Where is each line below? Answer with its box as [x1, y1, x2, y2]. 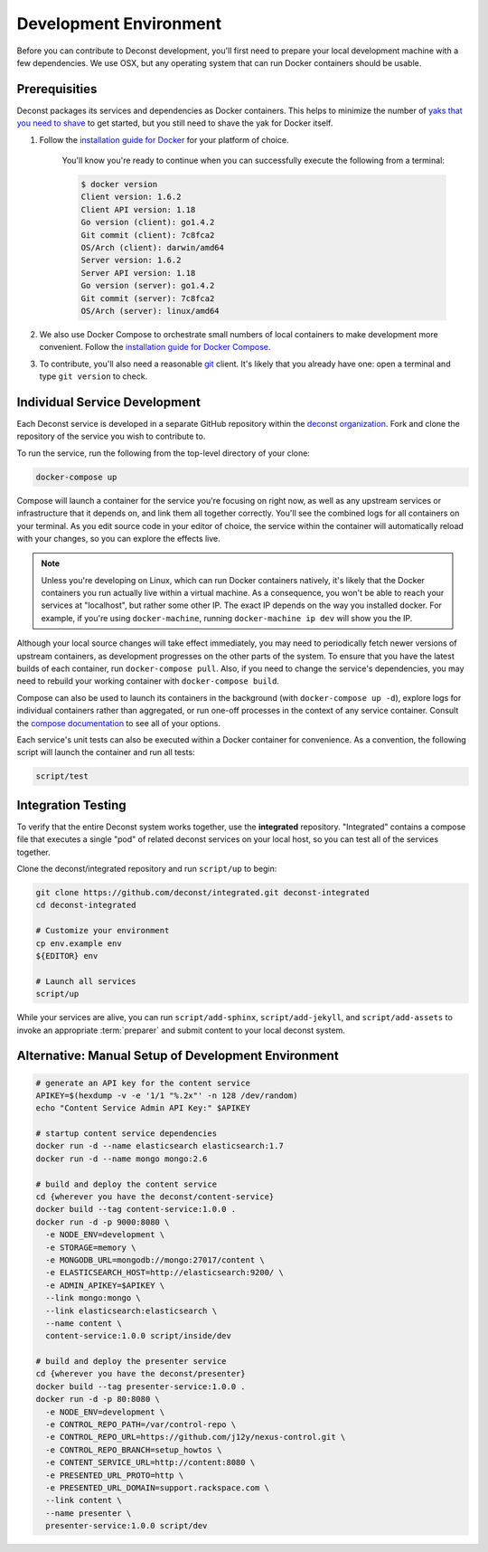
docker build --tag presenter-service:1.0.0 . [35, 1381, 246, 1392]
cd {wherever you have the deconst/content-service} [35, 1192, 275, 1202]
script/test [35, 771, 89, 781]
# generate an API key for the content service [35, 1077, 250, 1088]
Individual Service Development [16, 394, 201, 410]
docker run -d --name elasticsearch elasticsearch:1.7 [35, 1140, 284, 1151]
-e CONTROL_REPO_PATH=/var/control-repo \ [45, 1420, 237, 1430]
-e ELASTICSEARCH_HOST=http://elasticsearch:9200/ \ [45, 1267, 284, 1278]
